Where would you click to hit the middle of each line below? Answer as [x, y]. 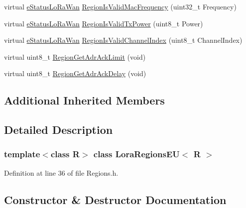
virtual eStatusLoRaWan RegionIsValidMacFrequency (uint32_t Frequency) [120, 6]
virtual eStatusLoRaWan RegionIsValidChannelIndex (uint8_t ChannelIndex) [123, 40]
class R [65, 154]
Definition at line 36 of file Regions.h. [61, 172]
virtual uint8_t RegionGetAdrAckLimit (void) [75, 56]
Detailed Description [59, 130]
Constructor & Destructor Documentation [115, 199]
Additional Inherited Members [84, 100]
